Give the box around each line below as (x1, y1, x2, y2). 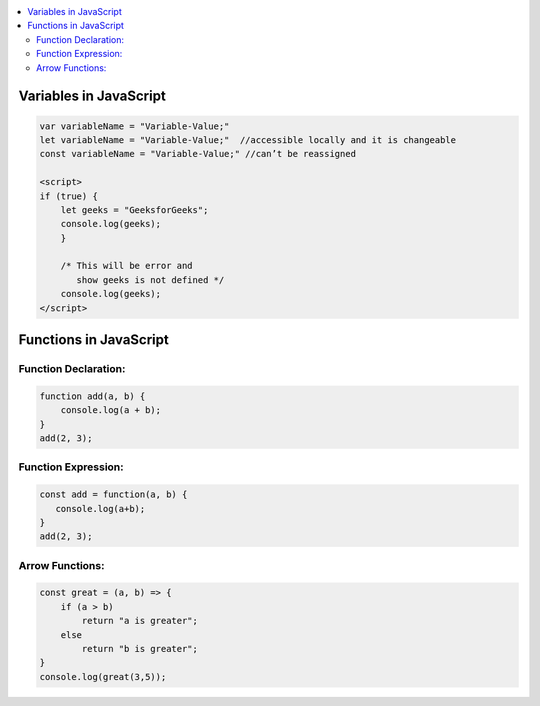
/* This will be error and (60, 260, 194, 272)
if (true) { (39, 190, 99, 202)
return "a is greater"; (81, 615, 199, 627)
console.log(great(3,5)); (39, 671, 167, 682)
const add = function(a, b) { (39, 489, 188, 500)
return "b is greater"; (81, 643, 199, 654)
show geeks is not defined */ (76, 274, 225, 285)
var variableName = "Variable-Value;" (39, 120, 230, 132)
